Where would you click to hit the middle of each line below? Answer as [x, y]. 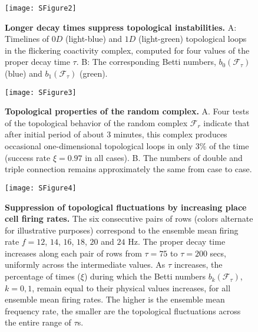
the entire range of [38, 322]
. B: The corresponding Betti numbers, [146, 62]
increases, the [198, 264]
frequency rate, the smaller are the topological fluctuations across [123, 310]
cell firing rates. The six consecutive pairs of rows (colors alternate [129, 218]
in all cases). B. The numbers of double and [164, 157]
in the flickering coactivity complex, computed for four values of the [127, 50]
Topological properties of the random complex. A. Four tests [127, 111]
